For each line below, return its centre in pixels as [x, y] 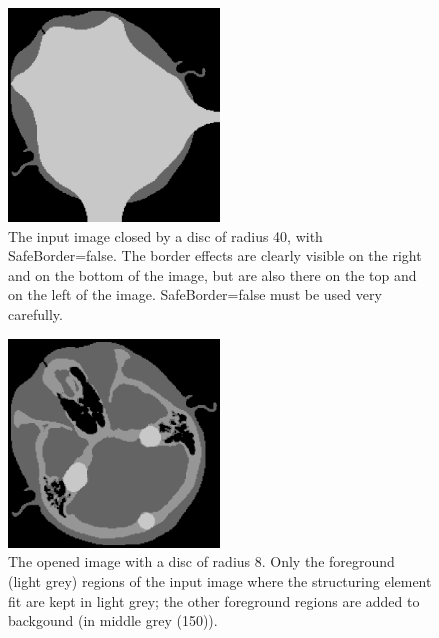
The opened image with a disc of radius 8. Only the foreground [201, 561]
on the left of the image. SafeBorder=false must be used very [195, 294]
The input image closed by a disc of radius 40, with [165, 235]
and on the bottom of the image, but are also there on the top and [212, 274]
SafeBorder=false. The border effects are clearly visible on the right [215, 255]
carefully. [35, 313]
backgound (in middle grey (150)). [113, 620]
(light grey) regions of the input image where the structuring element [220, 580]
